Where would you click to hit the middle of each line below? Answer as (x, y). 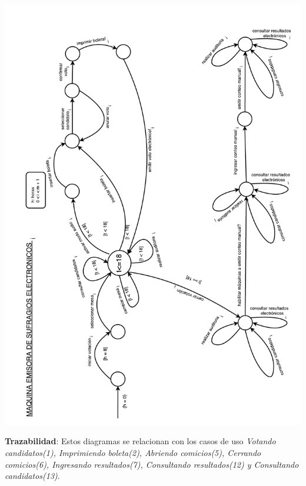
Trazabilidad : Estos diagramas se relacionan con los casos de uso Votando (140, 441)
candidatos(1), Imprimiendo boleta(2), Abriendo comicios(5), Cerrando (133, 452)
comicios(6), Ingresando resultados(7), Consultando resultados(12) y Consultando (152, 464)
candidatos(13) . (32, 476)
